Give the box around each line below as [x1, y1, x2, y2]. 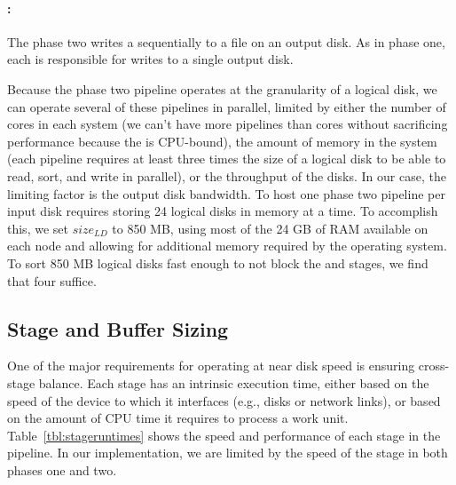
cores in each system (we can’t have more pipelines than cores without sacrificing [7, 115, 448, 133]
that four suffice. [7, 271, 97, 290]
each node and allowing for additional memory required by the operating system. [7, 236, 447, 255]
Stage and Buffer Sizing [7, 314, 229, 342]
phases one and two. [7, 460, 117, 479]
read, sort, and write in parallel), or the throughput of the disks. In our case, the [7, 166, 446, 185]
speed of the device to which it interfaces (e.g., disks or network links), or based [7, 391, 441, 409]
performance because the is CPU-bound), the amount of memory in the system [7, 131, 437, 150]
